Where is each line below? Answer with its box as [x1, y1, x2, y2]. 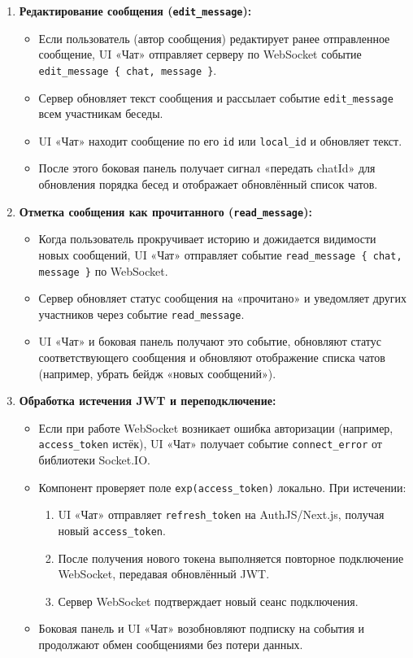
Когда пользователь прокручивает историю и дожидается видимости [38, 230, 376, 247]
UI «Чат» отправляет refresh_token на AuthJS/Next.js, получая [58, 506, 385, 523]
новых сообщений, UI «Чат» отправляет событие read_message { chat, [38, 246, 402, 263]
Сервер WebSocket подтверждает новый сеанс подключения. [58, 592, 359, 609]
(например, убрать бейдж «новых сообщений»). [38, 364, 276, 381]
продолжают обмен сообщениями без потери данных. [38, 635, 303, 652]
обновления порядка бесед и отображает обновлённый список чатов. [38, 176, 378, 192]
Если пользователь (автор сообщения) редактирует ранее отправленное [38, 29, 390, 46]
